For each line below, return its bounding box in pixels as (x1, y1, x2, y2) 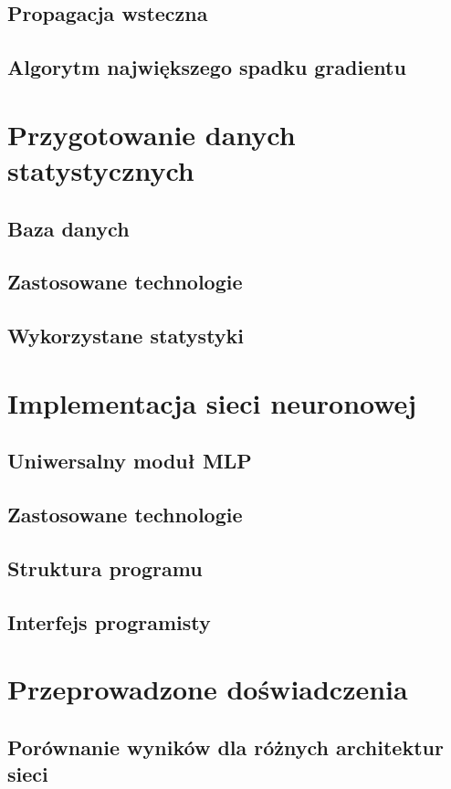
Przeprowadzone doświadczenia (7, 670, 408, 708)
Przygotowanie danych (7, 115, 296, 153)
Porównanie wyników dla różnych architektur (7, 732, 444, 761)
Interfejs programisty (7, 607, 211, 636)
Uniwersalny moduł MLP (7, 447, 252, 475)
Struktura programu (7, 553, 203, 582)
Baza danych (7, 214, 130, 242)
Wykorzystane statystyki (7, 321, 245, 350)
